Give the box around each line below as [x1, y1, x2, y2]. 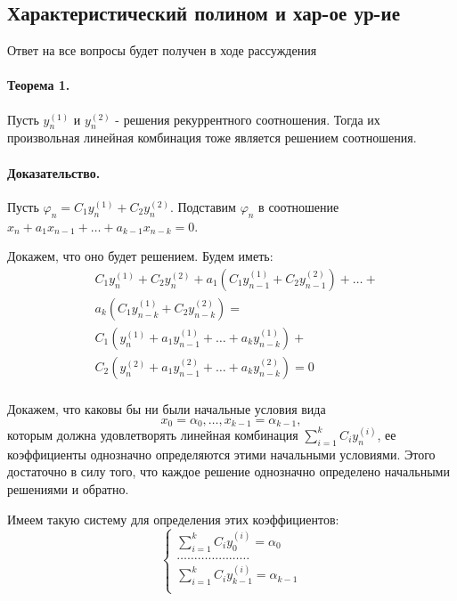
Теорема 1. [7, 76, 70, 94]
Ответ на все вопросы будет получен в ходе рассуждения [7, 41, 317, 60]
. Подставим [169, 197, 236, 215]
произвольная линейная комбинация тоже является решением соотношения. [7, 128, 417, 147]
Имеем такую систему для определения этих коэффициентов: [7, 509, 339, 528]
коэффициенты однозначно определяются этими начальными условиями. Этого [7, 444, 436, 463]
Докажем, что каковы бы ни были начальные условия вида [7, 399, 326, 418]
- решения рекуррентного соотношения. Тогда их [115, 110, 380, 128]
